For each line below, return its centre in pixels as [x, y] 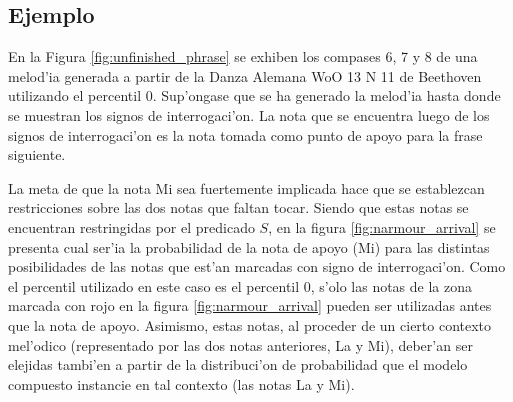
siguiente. [37, 154]
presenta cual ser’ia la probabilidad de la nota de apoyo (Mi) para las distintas [249, 246]
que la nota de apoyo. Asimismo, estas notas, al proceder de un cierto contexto [250, 324]
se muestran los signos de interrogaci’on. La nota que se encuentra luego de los [249, 114]
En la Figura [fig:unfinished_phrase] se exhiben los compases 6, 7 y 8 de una [243, 56]
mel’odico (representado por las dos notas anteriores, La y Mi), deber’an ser [240, 344]
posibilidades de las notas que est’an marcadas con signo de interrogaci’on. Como [257, 266]
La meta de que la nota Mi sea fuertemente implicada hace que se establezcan [246, 187]
